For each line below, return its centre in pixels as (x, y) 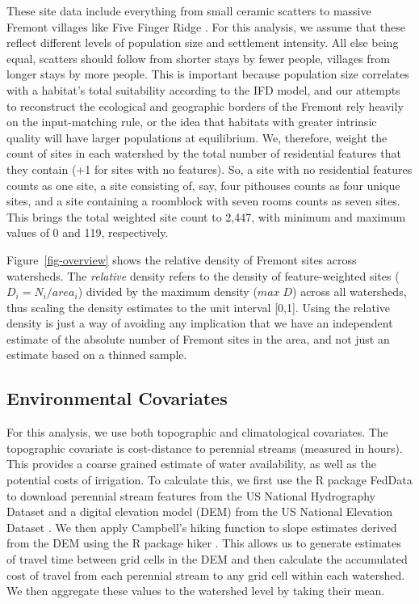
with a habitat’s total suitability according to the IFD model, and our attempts (203, 89)
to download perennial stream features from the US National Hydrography (191, 495)
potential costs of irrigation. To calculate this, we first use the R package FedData (209, 480)
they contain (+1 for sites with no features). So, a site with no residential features (209, 169)
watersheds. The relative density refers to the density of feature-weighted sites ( (203, 275)
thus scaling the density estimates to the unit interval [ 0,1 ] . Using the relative (199, 307)
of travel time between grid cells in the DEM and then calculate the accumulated (207, 559)
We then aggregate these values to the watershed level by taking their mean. (196, 591)
